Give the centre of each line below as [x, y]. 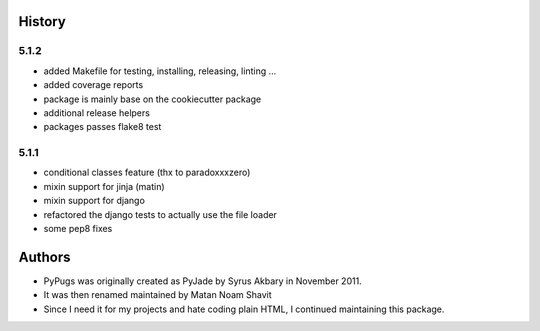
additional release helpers [96, 112]
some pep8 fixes [78, 229]
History [42, 21]
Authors [44, 256]
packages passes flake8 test [102, 127]
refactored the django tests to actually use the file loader [160, 214]
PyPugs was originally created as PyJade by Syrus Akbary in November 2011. [202, 281]
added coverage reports [93, 85]
